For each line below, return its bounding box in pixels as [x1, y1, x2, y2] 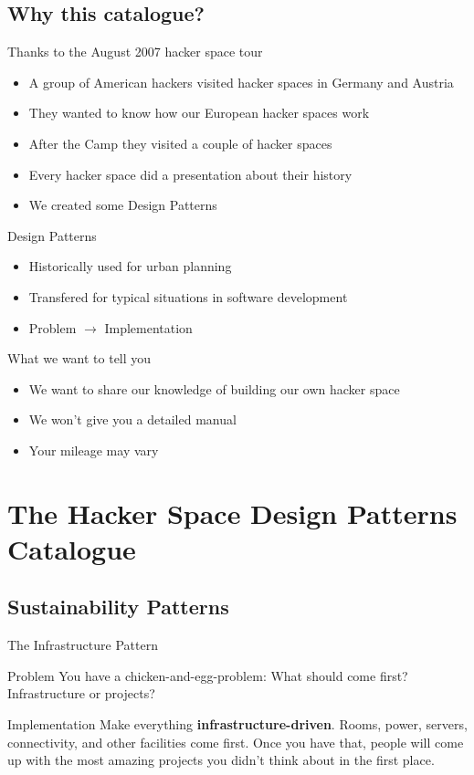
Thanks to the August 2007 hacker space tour [7, 42, 263, 61]
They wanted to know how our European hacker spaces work [28, 103, 370, 122]
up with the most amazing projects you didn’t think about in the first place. [7, 750, 435, 770]
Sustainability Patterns [7, 592, 229, 621]
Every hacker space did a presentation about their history [28, 164, 353, 183]
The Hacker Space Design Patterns [7, 494, 458, 531]
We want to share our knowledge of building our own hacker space [28, 379, 400, 398]
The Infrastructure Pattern [7, 635, 158, 655]
